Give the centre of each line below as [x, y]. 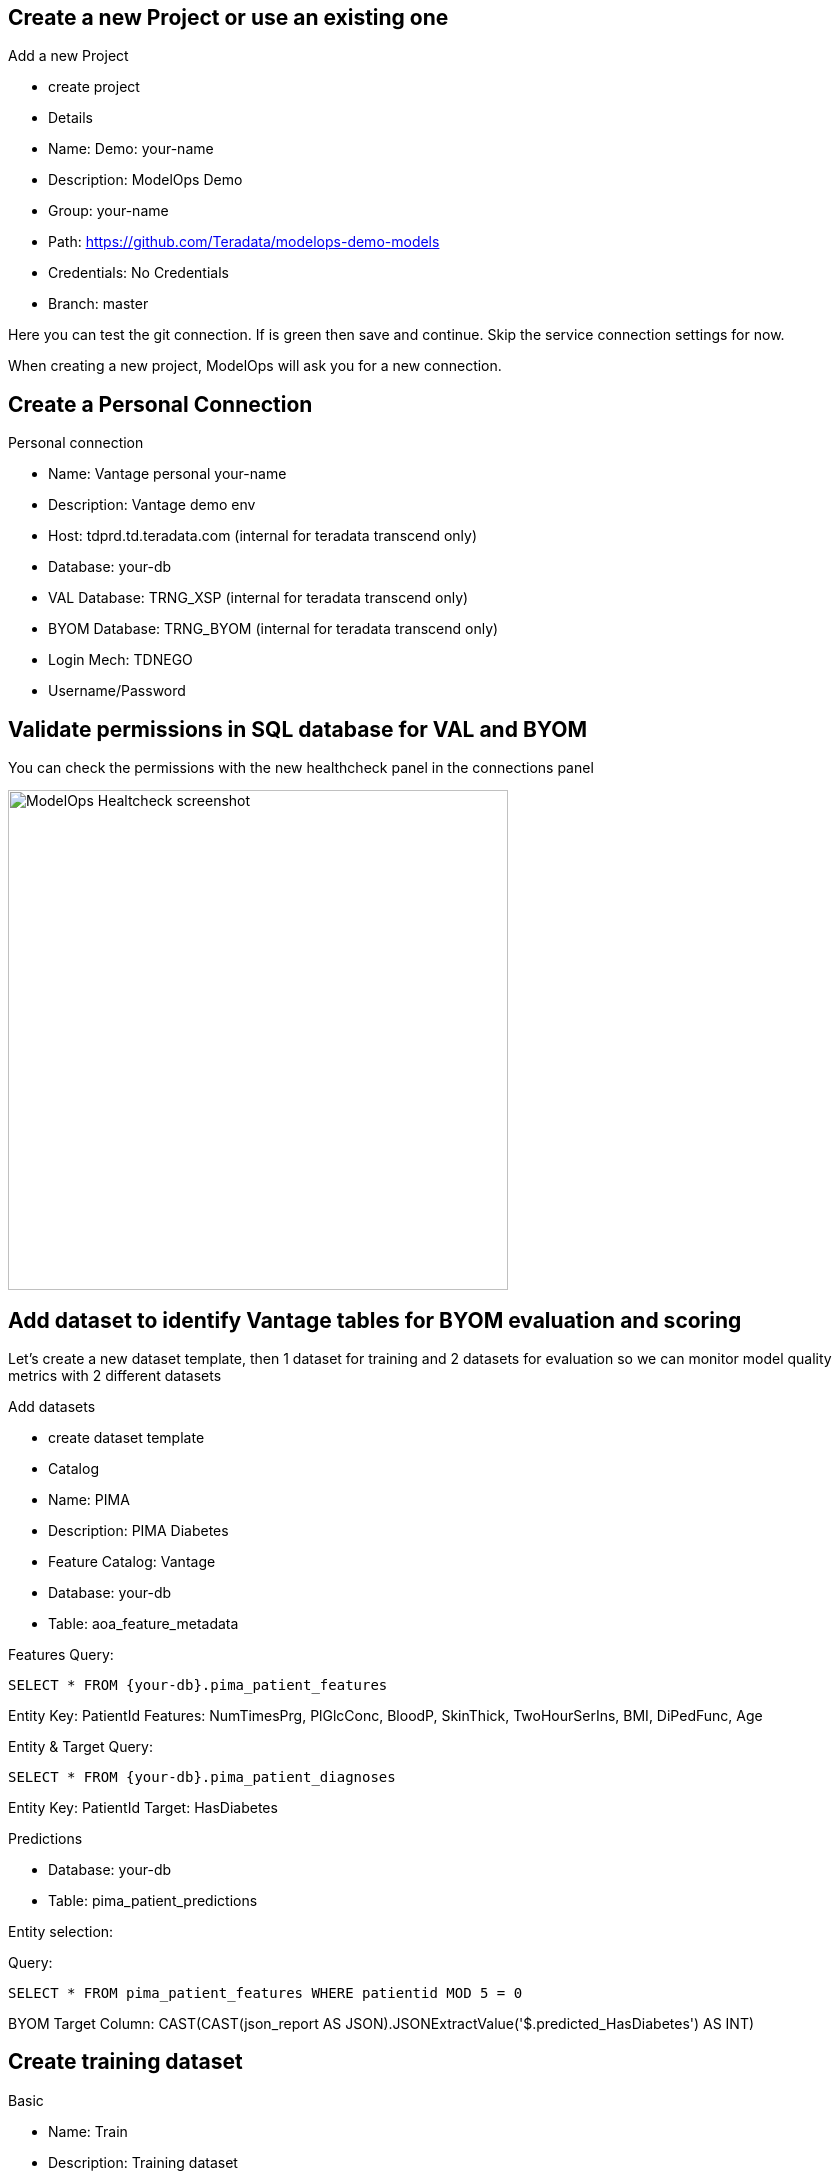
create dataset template [126, 1437]
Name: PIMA [89, 1499]
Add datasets [52, 1406]
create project [94, 87]
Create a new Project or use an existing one [228, 17]
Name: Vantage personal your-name [167, 474]
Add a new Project [68, 56]
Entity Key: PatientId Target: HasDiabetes [143, 1807]
